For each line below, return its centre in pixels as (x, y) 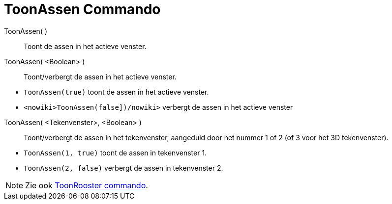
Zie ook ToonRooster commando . (87, 185)
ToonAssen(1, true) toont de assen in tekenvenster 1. (115, 153)
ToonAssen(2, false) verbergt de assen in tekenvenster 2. (123, 168)
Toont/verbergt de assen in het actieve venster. (100, 76)
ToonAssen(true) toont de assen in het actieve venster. (116, 92)
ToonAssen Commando (82, 9)
